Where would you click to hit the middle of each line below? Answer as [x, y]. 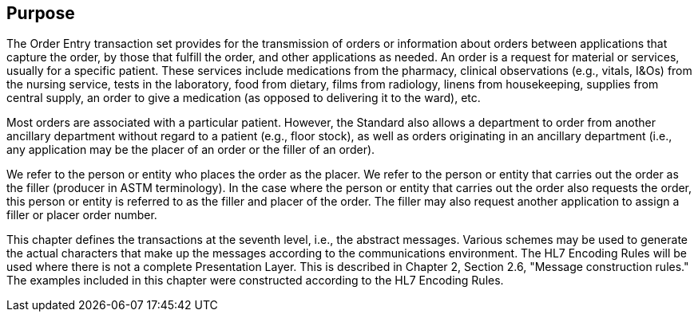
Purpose [41, 13]
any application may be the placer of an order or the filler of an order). [191, 150]
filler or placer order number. [82, 215]
